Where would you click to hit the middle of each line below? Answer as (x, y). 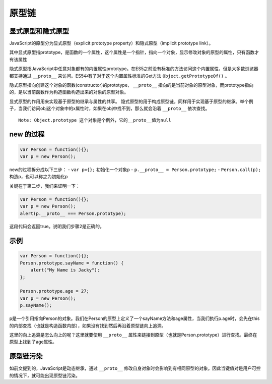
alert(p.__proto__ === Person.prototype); (73, 213)
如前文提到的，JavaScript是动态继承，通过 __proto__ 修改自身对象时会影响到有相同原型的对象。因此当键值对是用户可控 (135, 368)
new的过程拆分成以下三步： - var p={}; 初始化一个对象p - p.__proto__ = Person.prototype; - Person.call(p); (135, 170)
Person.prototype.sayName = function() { (72, 263)
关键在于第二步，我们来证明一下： (45, 186)
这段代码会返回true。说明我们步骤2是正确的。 (57, 227)
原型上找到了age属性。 (33, 342)
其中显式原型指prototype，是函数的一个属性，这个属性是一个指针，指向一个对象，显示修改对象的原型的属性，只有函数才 (134, 52)
